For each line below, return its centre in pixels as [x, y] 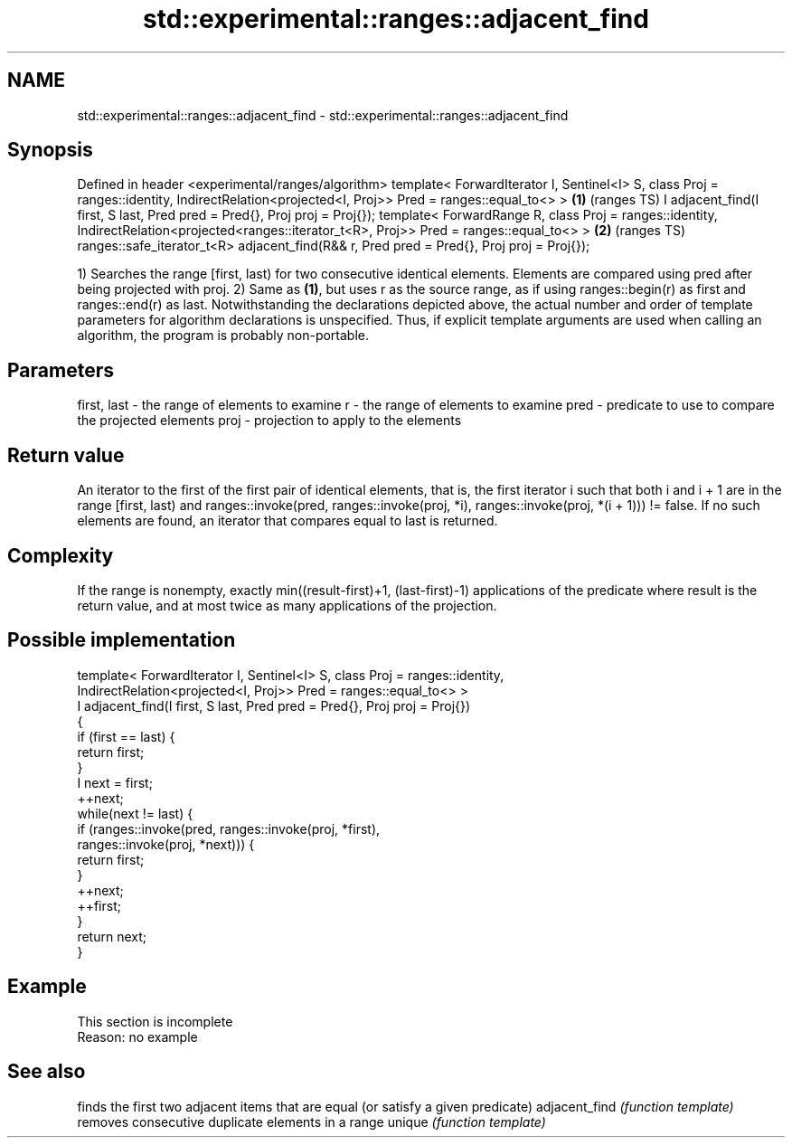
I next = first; [115, 782]
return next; [112, 936]
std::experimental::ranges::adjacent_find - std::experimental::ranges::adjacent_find [323, 115]
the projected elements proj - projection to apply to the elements [269, 421]
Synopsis [50, 150]
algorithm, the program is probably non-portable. [223, 336]
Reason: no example [137, 1036]
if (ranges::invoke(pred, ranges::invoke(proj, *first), [229, 828]
